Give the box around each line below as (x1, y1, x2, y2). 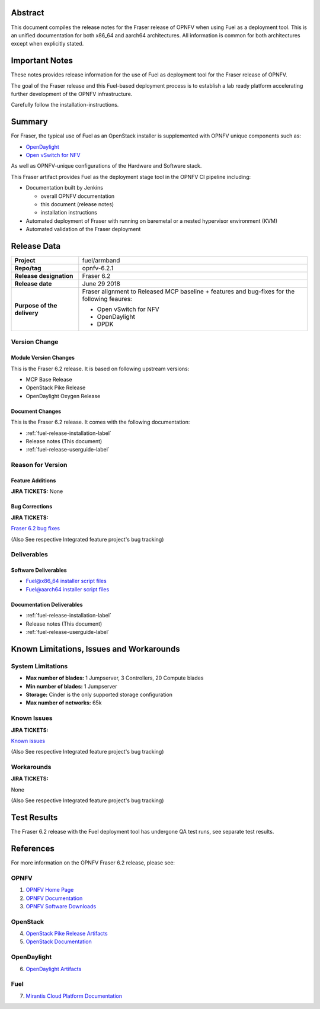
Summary (11, 117, 48, 127)
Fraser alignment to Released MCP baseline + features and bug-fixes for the (82, 287, 295, 296)
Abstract (11, 8, 44, 18)
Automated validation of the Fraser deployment (25, 226, 141, 233)
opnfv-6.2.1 (82, 264, 114, 273)
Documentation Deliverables (11, 601, 83, 608)
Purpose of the (14, 302, 57, 310)
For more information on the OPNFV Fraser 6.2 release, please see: (11, 859, 175, 866)
